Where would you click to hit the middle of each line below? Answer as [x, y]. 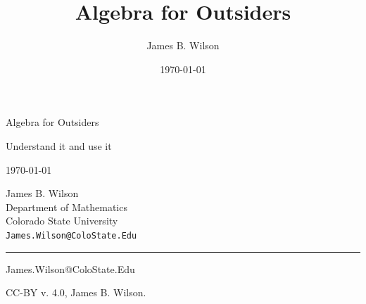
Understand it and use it [59, 145]
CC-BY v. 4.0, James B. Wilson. [76, 292]
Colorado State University [62, 221]
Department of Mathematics [67, 207]
